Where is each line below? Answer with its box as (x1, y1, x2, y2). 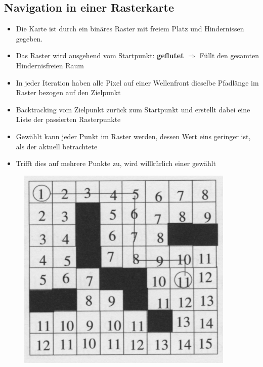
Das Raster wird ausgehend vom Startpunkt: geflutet (16, 50, 184, 61)
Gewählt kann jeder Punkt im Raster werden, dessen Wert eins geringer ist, (16, 131, 251, 141)
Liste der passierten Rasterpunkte (16, 114, 121, 125)
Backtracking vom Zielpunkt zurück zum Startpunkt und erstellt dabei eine (16, 104, 250, 114)
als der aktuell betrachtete (16, 141, 98, 151)
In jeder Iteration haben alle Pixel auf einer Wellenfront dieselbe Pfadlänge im (16, 77, 259, 88)
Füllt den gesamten (199, 50, 259, 61)
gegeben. (16, 33, 43, 44)
